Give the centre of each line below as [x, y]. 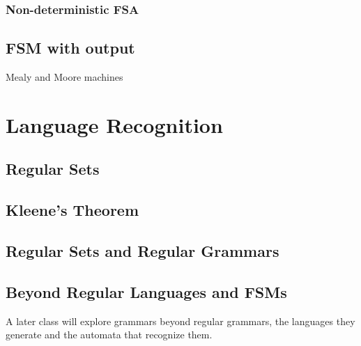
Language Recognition [114, 124]
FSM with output [70, 48]
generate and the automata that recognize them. [109, 335]
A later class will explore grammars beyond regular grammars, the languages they [180, 321]
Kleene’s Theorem [72, 210]
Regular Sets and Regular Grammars [143, 250]
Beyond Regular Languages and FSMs [146, 291]
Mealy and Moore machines [64, 77]
